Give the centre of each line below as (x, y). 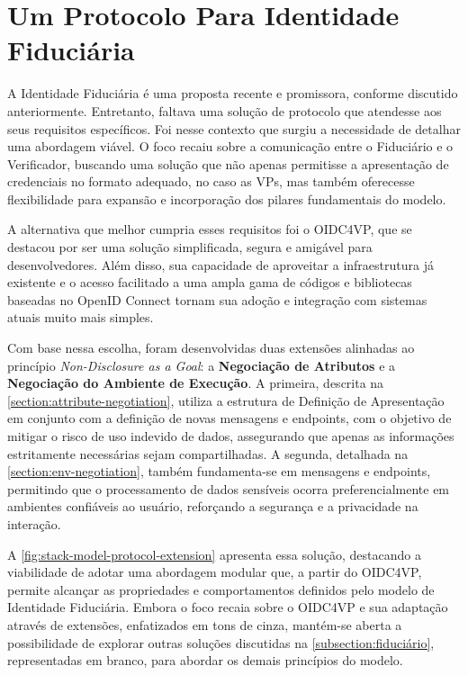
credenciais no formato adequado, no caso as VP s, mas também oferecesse (211, 181)
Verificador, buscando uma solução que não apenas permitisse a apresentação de (228, 163)
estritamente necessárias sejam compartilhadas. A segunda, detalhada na (208, 453)
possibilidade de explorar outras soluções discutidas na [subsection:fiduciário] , (221, 642)
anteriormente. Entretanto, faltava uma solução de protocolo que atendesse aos (225, 110)
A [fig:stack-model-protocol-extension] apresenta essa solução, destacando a (214, 554)
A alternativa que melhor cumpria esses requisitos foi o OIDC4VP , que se (210, 229)
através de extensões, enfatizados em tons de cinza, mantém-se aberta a (205, 624)
